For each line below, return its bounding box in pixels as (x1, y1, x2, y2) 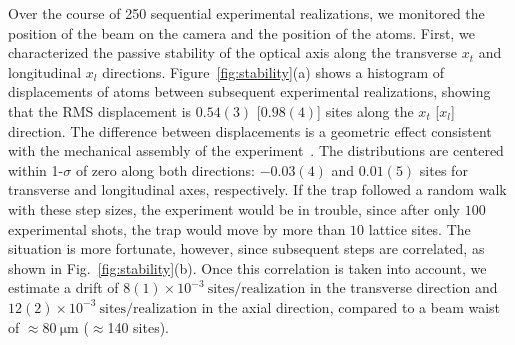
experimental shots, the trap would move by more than (8, 218, 346, 239)
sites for (419, 159, 468, 180)
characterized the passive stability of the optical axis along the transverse (8, 42, 457, 63)
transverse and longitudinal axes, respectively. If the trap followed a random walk (8, 179, 507, 200)
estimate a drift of (8, 277, 119, 298)
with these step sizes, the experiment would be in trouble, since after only (8, 198, 460, 219)
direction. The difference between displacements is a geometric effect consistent (8, 120, 492, 141)
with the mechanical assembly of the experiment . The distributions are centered (8, 140, 504, 161)
